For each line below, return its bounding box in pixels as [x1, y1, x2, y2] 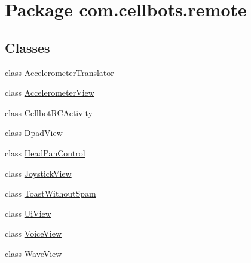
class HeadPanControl [5, 146, 85, 159]
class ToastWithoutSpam [5, 187, 96, 199]
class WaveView [5, 247, 62, 259]
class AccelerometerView [5, 86, 94, 99]
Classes [5, 38, 50, 56]
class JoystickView [5, 167, 72, 179]
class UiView [5, 207, 51, 219]
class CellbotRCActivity [5, 106, 93, 119]
